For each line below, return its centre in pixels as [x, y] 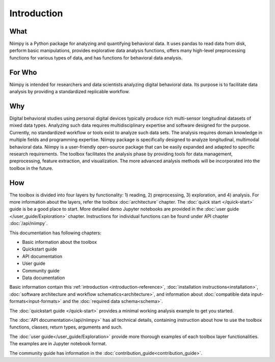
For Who [23, 72]
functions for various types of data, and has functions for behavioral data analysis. [96, 58]
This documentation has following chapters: [56, 233]
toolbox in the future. [31, 168]
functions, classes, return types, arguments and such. [66, 327]
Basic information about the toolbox [60, 242]
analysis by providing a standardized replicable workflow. [70, 92]
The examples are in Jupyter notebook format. [58, 344]
